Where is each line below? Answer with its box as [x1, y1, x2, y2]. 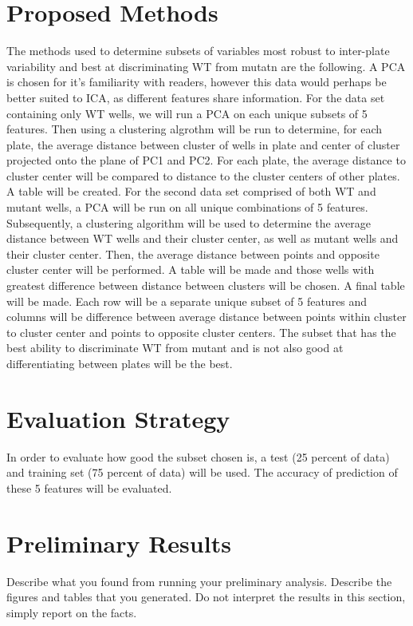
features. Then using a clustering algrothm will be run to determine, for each [6, 121, 383, 137]
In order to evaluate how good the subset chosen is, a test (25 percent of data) [6, 448, 390, 465]
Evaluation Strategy [6, 402, 230, 434]
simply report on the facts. [6, 604, 137, 620]
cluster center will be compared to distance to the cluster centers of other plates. [6, 167, 400, 184]
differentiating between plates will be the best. [6, 355, 233, 371]
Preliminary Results [6, 526, 231, 559]
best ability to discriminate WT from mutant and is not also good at [6, 339, 344, 356]
